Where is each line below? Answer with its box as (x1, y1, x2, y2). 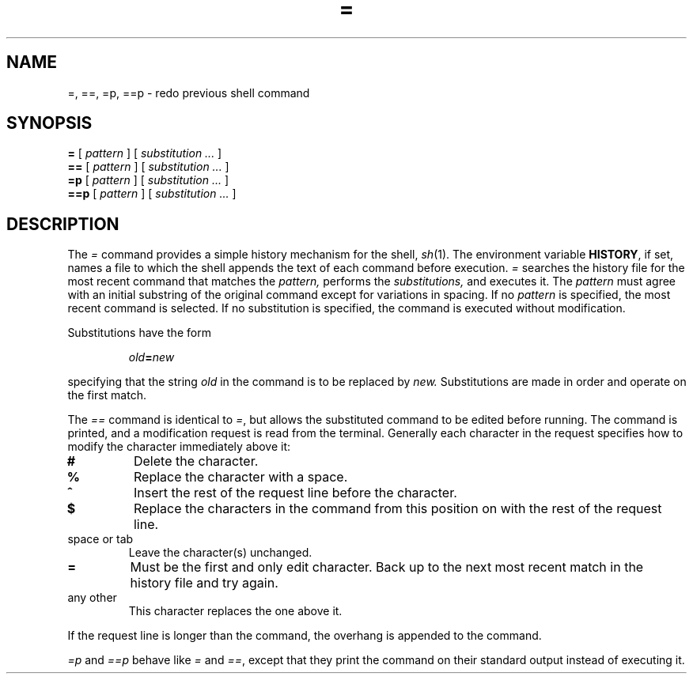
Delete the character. (133, 453, 259, 470)
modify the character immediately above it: (67, 440, 291, 454)
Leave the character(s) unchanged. (128, 546, 312, 560)
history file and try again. (130, 575, 278, 591)
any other (67, 591, 117, 605)
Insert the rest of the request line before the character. (133, 485, 457, 501)
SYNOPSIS (6, 113, 93, 134)
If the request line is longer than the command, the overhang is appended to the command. (67, 629, 542, 643)
